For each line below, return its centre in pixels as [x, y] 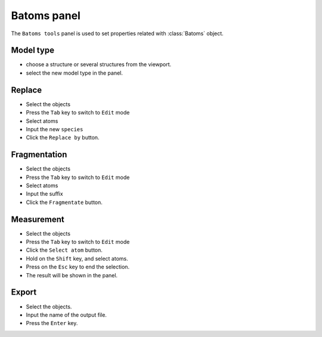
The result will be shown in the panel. [72, 275]
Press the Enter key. [52, 323]
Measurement [38, 219]
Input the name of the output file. [66, 315]
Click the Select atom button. [64, 250]
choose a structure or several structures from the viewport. [99, 64]
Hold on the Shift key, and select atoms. [77, 258]
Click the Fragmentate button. [64, 202]
